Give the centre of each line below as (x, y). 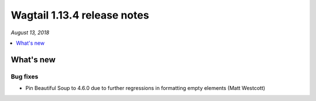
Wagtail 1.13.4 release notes (80, 15)
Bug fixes (25, 77)
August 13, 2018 (30, 33)
